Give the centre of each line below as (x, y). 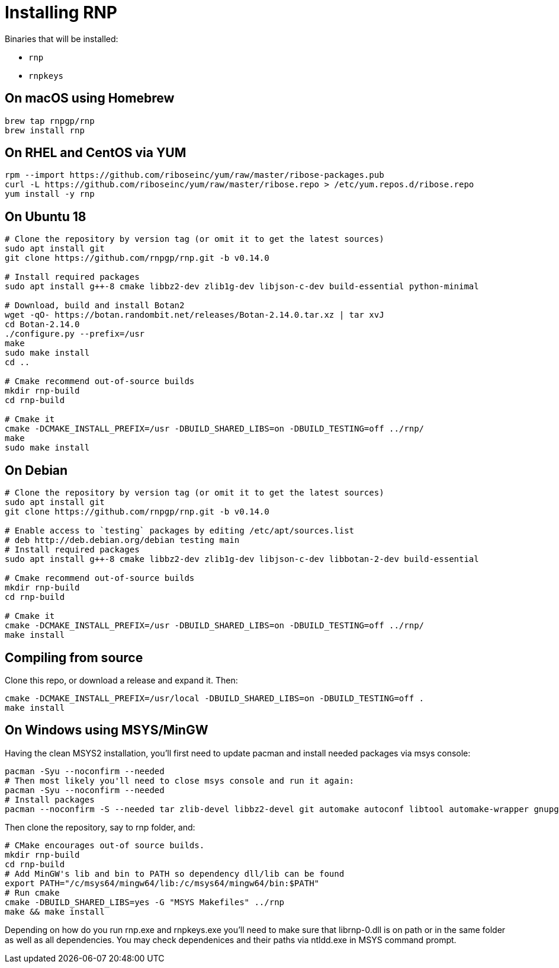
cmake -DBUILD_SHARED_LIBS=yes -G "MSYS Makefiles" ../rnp (145, 902)
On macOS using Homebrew (90, 98)
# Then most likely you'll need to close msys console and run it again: (180, 780)
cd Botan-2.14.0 (42, 325)
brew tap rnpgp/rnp (50, 121)
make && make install (55, 911)
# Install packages (50, 799)
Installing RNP (61, 12)
